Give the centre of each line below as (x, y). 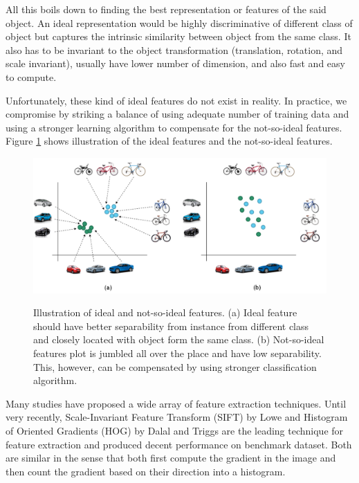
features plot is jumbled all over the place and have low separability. (177, 353)
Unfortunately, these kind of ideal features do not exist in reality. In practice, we (176, 100)
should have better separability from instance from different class (171, 326)
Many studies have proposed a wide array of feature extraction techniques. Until (176, 403)
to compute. (31, 76)
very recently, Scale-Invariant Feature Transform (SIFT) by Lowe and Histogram (177, 417)
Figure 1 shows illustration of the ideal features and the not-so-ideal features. (169, 141)
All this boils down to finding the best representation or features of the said (166, 9)
